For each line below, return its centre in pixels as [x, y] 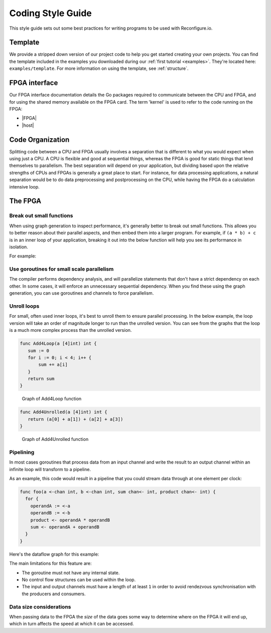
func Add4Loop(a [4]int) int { [58, 344]
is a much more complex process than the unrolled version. [71, 330]
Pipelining [22, 452]
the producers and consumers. [54, 594]
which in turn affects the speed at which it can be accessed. [72, 624]
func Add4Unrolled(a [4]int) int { [63, 412]
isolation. [19, 247]
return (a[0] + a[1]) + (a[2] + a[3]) [76, 419]
